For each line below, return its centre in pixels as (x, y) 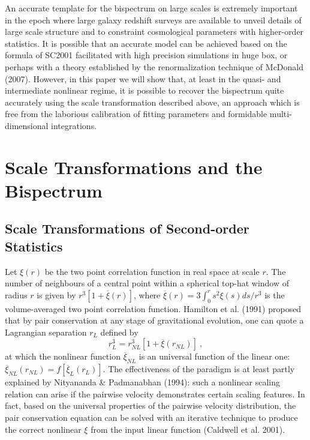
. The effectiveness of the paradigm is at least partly (199, 369)
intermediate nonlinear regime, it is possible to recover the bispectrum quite (145, 90)
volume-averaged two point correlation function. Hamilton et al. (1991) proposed (153, 308)
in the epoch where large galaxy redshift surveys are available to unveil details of (153, 20)
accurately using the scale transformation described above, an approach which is (152, 102)
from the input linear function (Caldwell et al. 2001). (188, 429)
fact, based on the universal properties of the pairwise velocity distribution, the (151, 405)
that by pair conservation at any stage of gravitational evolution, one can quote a (154, 320)
